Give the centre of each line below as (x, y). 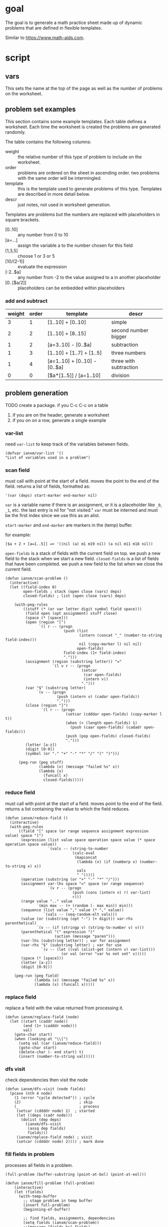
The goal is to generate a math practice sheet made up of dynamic (74, 23)
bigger (119, 337)
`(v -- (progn (51, 692)
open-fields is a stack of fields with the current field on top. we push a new (83, 553)
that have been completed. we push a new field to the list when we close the (84, 564)
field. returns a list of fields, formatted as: (48, 487)
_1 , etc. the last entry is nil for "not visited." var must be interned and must (82, 510)
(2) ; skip (53, 1102)
